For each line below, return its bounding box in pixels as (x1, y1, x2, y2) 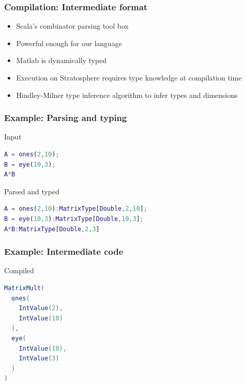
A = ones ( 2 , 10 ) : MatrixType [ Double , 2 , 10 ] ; (4, 205, 148, 213)
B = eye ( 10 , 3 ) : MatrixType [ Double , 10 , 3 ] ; (4, 215, 144, 222)
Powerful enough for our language (16, 37, 122, 48)
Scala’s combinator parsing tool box (16, 21, 129, 31)
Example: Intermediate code (4, 245, 124, 258)
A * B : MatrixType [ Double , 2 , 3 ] (4, 225, 100, 233)
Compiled (4, 265, 34, 276)
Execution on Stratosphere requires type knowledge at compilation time (16, 72, 242, 83)
